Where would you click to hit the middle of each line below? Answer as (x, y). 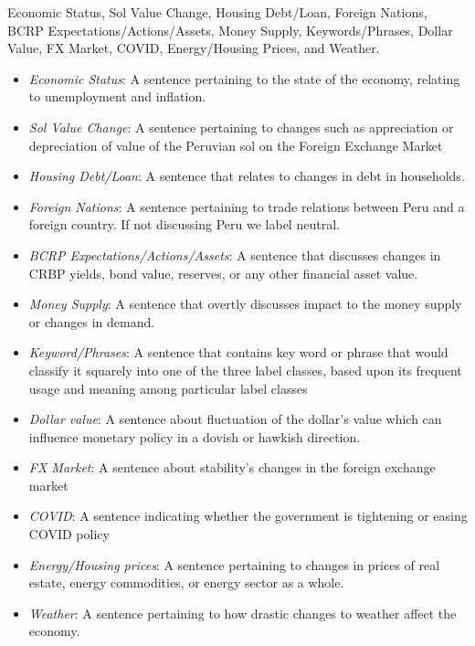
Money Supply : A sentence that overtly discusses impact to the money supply (245, 304)
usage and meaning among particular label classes (168, 388)
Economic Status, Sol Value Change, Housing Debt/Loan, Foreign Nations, (217, 12)
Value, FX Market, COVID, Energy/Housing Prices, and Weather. (194, 48)
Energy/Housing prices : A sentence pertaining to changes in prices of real (234, 564)
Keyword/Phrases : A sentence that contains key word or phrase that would (238, 352)
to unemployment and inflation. (117, 96)
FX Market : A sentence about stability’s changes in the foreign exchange (232, 467)
